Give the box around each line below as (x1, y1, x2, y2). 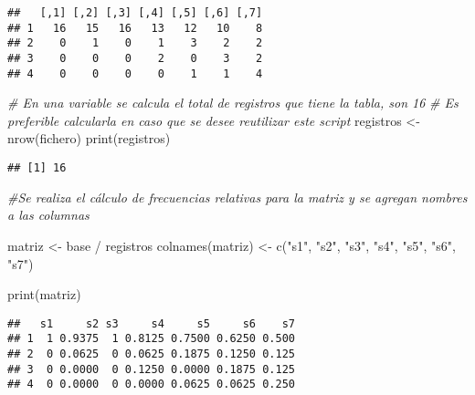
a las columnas (7, 205, 90, 224)
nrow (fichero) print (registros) (7, 129, 171, 148)
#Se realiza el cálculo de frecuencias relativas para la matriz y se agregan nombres (7, 187, 468, 206)
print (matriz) (7, 285, 81, 304)
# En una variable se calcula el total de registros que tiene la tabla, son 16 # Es (7, 93, 459, 112)
